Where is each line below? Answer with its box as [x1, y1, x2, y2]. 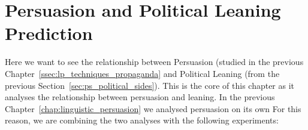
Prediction [5, 21, 93, 45]
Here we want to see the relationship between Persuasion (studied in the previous [5, 55, 304, 68]
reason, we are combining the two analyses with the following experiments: [5, 114, 279, 126]
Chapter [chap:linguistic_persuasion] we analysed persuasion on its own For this [5, 102, 301, 114]
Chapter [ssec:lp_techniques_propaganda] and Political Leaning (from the [5, 67, 280, 79]
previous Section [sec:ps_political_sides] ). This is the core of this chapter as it [5, 79, 295, 91]
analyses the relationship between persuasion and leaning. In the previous [5, 91, 275, 103]
